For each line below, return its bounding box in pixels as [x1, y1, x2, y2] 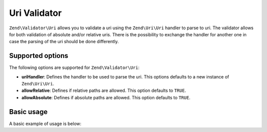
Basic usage [9, 107, 48, 116]
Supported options [9, 52, 69, 60]
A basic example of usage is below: [9, 121, 82, 127]
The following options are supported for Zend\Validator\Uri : [9, 65, 140, 70]
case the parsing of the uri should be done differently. [9, 39, 119, 45]
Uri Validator [9, 7, 62, 18]
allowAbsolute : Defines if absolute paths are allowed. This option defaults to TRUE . [21, 94, 190, 100]
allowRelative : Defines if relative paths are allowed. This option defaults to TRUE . [21, 87, 186, 94]
